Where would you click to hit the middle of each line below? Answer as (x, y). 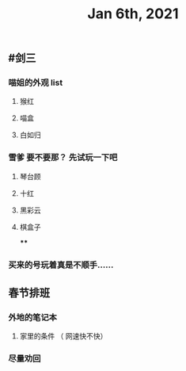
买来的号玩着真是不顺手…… (61, 265)
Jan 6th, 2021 (133, 14)
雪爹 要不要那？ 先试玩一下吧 (63, 158)
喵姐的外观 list (36, 82)
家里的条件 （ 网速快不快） (63, 336)
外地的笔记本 (33, 318)
